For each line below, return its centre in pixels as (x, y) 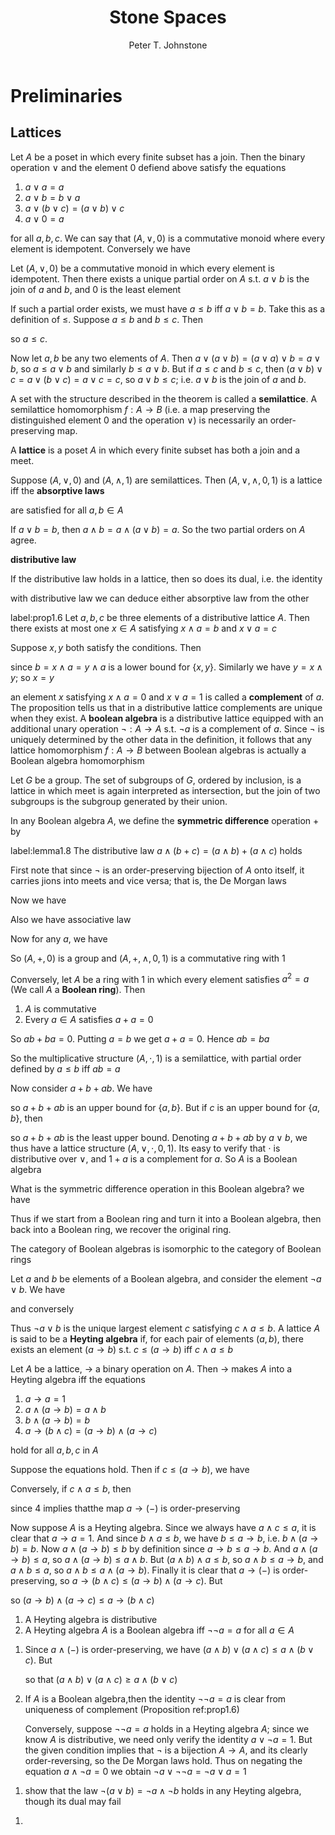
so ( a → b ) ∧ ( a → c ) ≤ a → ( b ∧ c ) (82, 1600)
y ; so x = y (32, 677)
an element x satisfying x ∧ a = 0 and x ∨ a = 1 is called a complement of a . (167, 697)
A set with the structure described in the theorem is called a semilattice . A (164, 398)
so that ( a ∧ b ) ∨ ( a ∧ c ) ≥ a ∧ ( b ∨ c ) (101, 1680)
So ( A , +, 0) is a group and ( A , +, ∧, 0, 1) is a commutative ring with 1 (148, 958)
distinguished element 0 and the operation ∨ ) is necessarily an (139, 420)
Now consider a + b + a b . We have (81, 1088)
